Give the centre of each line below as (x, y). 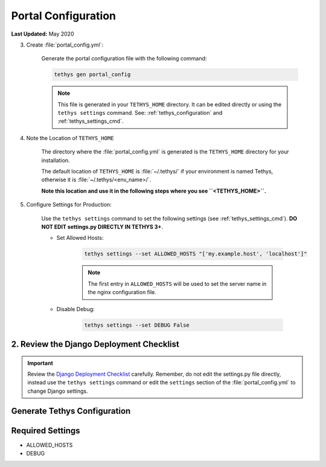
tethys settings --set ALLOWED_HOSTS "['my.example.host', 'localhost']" (196, 254)
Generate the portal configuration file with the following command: (124, 59)
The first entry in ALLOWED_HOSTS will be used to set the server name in (177, 283)
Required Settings (46, 430)
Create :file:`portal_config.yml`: (65, 45)
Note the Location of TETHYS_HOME (70, 138)
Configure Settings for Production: (69, 205)
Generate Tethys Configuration (71, 411)
